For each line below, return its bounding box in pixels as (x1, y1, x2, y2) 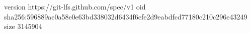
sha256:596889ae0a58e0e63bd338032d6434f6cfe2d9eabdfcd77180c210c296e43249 (4, 11, 247, 21)
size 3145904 (4, 21, 42, 31)
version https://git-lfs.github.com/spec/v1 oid (4, 1, 146, 11)
